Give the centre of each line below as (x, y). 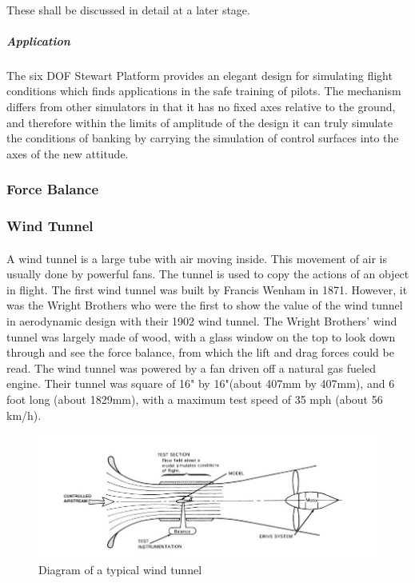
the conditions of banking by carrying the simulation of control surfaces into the (203, 138)
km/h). (24, 415)
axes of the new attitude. (68, 153)
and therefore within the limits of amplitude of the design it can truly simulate (200, 122)
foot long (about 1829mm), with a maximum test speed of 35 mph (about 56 (195, 399)
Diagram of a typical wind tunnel (120, 569)
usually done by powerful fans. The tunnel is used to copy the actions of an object (208, 274)
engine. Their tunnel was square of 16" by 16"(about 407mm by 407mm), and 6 (201, 383)
